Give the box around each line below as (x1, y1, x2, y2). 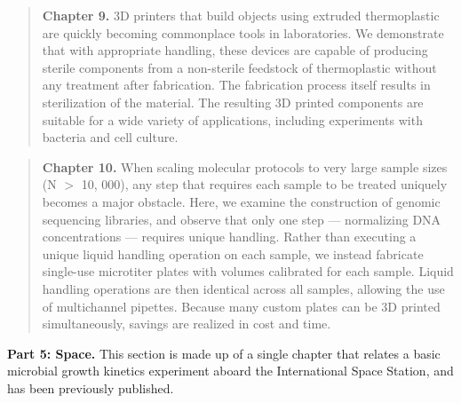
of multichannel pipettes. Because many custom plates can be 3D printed (42, 296, 441, 315)
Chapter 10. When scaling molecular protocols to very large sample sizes (42, 157, 448, 176)
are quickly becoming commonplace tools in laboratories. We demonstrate (42, 23, 444, 42)
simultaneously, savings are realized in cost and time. (42, 314, 331, 333)
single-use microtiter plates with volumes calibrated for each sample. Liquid (42, 262, 454, 281)
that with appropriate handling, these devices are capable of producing (42, 41, 428, 59)
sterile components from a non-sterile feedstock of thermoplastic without (42, 58, 437, 76)
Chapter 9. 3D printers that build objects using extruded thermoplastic (42, 6, 440, 24)
